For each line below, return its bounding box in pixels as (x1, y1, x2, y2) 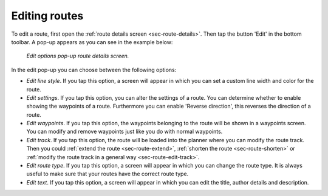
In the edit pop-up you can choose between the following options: (11, 66, 177, 73)
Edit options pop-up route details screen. (26, 52, 129, 60)
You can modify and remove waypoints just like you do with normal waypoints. (26, 128, 223, 136)
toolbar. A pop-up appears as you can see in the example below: (11, 38, 173, 45)
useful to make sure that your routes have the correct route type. (26, 170, 189, 178)
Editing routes (11, 9, 84, 22)
